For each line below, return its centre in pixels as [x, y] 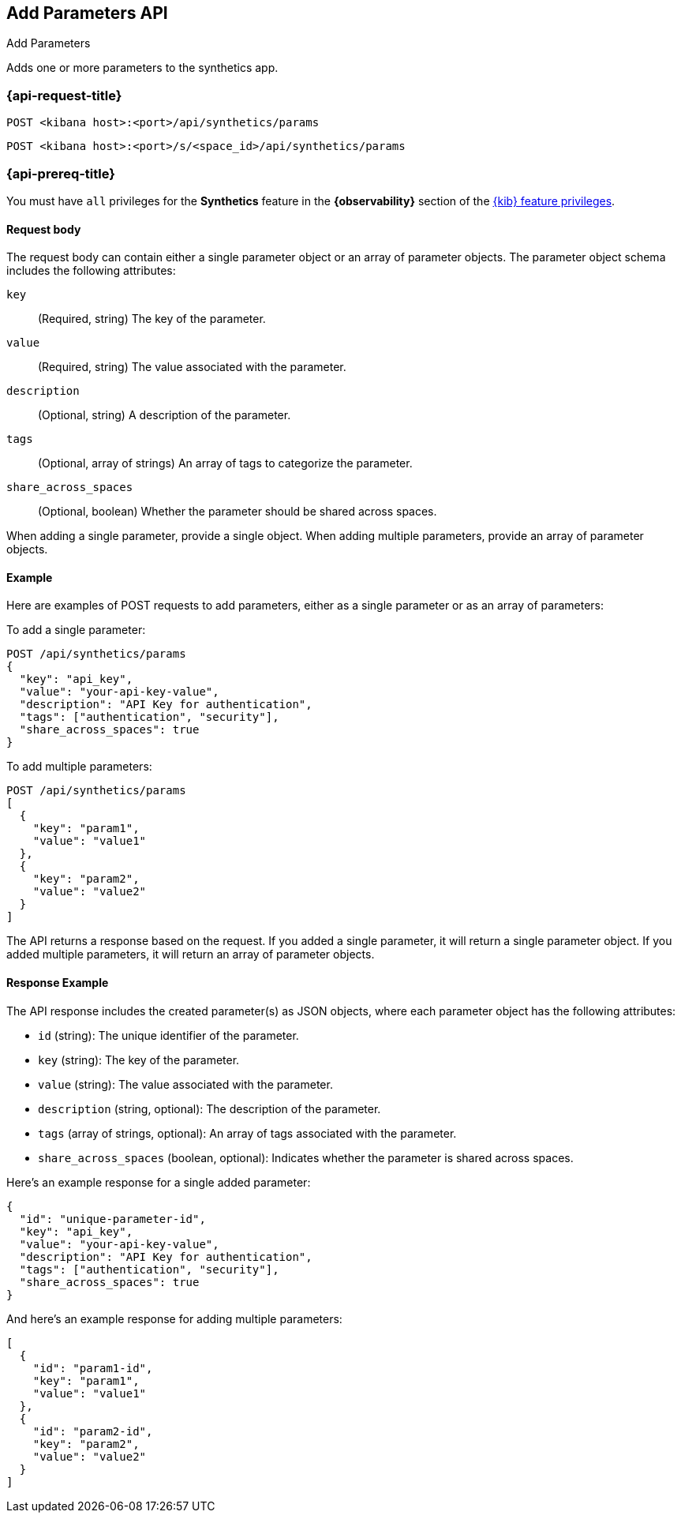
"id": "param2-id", [93, 1431]
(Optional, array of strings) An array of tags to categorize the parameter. [225, 463]
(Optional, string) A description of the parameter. [165, 415]
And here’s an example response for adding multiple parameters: [174, 1318]
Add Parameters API [87, 13]
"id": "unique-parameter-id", [112, 1219]
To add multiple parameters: [79, 767]
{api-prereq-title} [61, 173]
